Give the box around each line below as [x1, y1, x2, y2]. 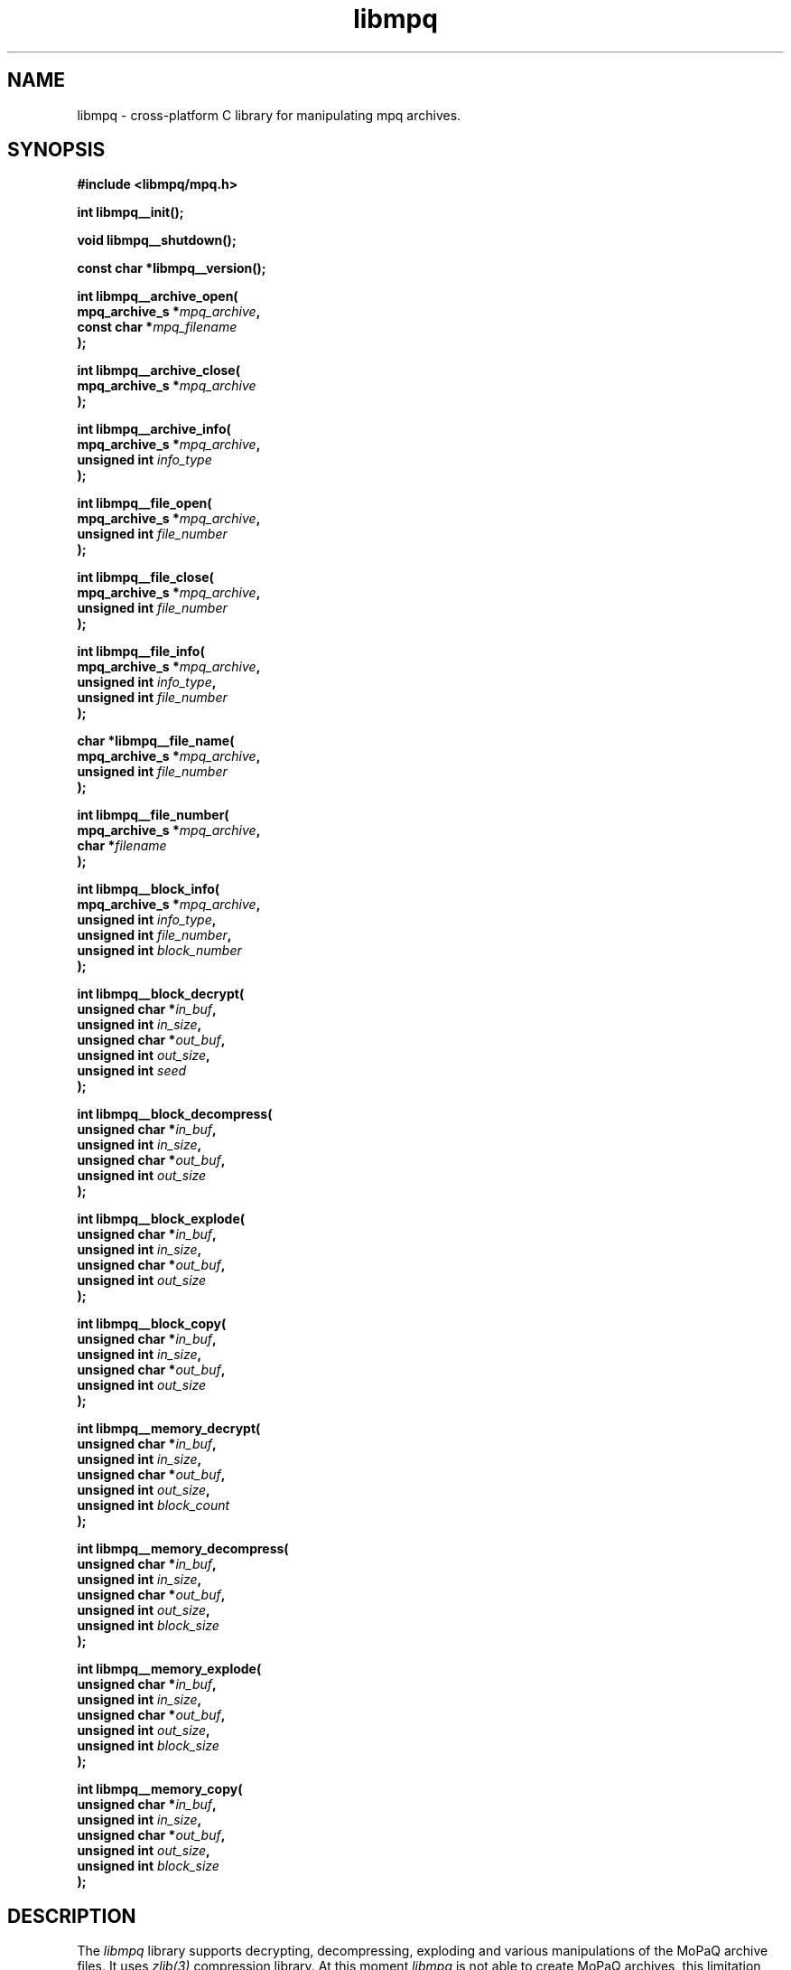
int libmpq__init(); [77, 204, 184, 220]
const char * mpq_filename [77, 319, 237, 335]
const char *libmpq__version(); [77, 260, 266, 277]
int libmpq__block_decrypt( [77, 986, 245, 1002]
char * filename [77, 838, 167, 854]
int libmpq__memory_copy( [77, 1781, 243, 1797]
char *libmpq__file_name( [77, 733, 235, 749]
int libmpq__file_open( [77, 495, 212, 511]
